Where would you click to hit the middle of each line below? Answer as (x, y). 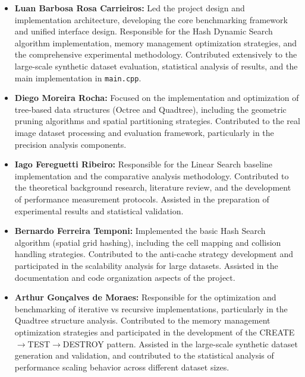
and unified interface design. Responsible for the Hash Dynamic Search (144, 31)
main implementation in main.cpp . (78, 77)
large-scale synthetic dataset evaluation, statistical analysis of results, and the (156, 66)
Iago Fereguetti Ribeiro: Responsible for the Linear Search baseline (144, 164)
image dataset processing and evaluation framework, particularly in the (144, 132)
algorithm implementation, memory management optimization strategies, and (156, 42)
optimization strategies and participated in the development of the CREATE (155, 332)
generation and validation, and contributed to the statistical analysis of (144, 355)
